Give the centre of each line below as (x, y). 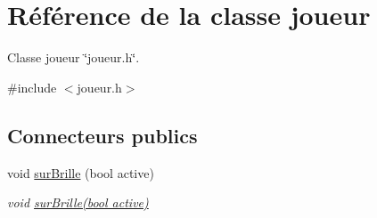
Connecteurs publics (102, 135)
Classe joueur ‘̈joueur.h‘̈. (74, 57)
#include (32, 87)
